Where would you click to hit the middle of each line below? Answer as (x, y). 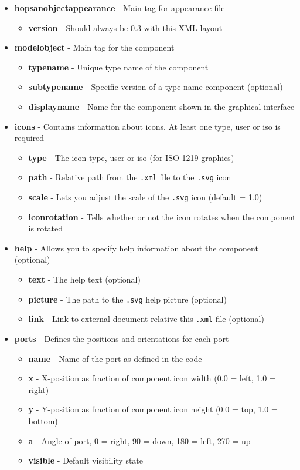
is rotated (46, 228)
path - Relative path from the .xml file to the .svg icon (130, 177)
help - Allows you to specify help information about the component (136, 248)
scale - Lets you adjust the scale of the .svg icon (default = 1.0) (145, 197)
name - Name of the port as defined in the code (115, 358)
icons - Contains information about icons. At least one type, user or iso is (147, 126)
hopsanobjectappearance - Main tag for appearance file (120, 8)
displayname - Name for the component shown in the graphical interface (161, 106)
